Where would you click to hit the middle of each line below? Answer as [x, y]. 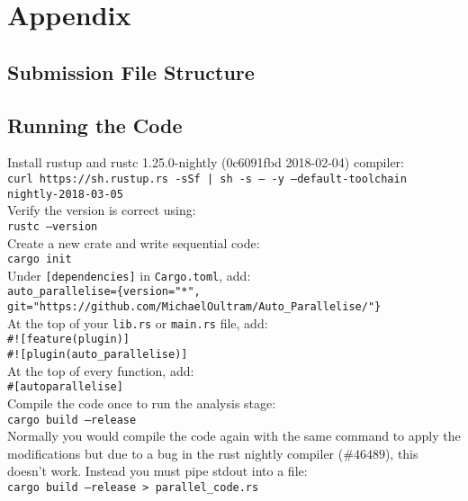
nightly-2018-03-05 [65, 194]
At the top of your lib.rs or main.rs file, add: [138, 322]
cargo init [40, 259]
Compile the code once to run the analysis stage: [142, 403]
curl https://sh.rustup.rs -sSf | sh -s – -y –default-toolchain [207, 179]
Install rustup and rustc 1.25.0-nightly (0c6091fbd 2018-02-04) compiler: [206, 162]
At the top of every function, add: [101, 370]
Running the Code [95, 125]
